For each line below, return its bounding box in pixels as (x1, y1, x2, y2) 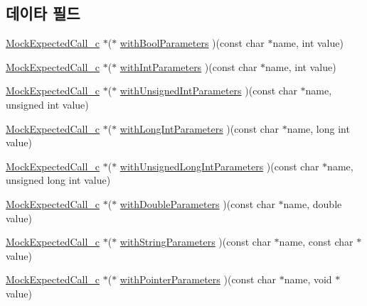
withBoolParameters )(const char (119, 35, 265, 50)
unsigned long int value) (6, 173, 111, 187)
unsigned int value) (6, 97, 89, 111)
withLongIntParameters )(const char (119, 121, 279, 136)
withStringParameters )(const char (119, 234, 271, 249)
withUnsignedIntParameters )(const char (119, 83, 297, 98)
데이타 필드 (6, 2, 80, 24)
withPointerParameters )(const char (119, 272, 277, 287)
